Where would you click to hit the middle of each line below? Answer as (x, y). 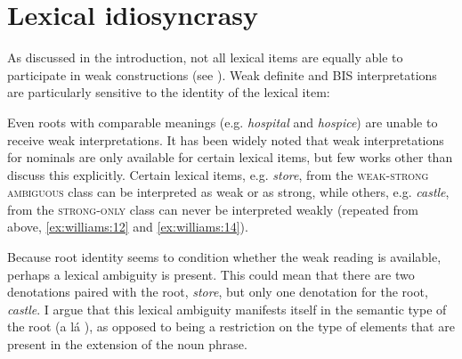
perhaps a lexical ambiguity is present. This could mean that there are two (211, 274)
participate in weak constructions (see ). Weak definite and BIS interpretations (222, 74)
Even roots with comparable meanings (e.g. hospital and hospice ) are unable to (223, 122)
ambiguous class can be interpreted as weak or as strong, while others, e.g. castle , (228, 192)
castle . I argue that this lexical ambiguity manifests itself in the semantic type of (227, 309)
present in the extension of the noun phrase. (127, 344)
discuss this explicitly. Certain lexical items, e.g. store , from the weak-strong (218, 174)
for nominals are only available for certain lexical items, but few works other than (230, 157)
